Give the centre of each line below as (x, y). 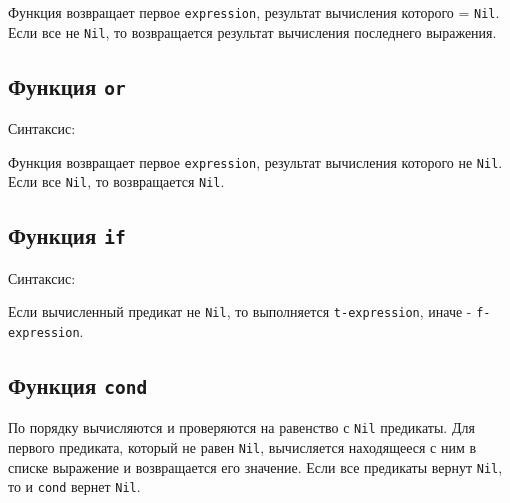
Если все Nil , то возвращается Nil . (116, 181)
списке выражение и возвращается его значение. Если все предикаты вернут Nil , (255, 466)
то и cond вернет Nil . (74, 486)
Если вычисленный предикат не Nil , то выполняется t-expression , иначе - (240, 311)
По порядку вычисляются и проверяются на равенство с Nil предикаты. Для (241, 427)
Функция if (67, 235)
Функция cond (78, 385)
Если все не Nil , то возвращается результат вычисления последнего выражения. (252, 31)
